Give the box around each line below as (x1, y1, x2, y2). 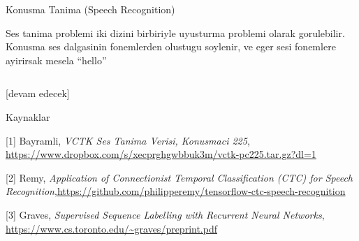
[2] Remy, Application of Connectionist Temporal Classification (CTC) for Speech (6, 170, 353, 184)
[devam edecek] (6, 86, 70, 101)
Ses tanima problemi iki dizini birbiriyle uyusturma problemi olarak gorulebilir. (6, 25, 345, 40)
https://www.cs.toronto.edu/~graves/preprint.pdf (6, 221, 218, 235)
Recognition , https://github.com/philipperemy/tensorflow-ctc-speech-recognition (6, 184, 346, 198)
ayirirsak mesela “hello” (6, 52, 107, 67)
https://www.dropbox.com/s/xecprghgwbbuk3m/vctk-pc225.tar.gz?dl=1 (6, 147, 316, 161)
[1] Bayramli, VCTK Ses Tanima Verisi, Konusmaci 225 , (6, 133, 250, 147)
